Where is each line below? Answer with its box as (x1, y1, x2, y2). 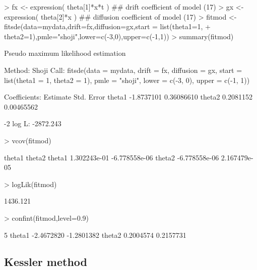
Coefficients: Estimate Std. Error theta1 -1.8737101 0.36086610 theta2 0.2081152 (4, 92, 252, 102)
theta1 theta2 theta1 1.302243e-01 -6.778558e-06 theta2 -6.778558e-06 (4, 152, 219, 162)
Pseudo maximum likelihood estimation (4, 48, 126, 58)
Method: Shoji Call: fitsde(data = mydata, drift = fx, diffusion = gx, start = (4, 64, 242, 75)
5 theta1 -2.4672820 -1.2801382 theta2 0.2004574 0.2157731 (4, 229, 186, 240)
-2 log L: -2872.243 (4, 118, 61, 129)
